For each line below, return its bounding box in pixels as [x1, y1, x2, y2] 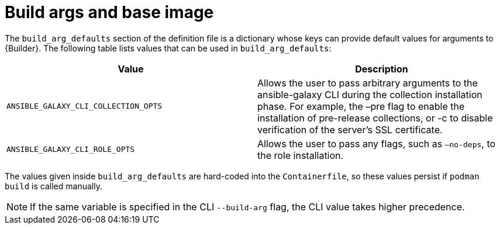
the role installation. [257, 149, 344, 161]
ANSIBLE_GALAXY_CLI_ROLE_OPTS [6, 145, 135, 154]
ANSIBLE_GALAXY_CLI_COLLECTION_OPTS [6, 102, 163, 111]
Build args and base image [5, 2, 214, 22]
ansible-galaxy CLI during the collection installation [257, 88, 482, 100]
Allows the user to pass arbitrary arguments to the [257, 77, 478, 89]
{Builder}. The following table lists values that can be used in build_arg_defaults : [5, 43, 332, 53]
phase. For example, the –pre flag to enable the [257, 100, 465, 112]
